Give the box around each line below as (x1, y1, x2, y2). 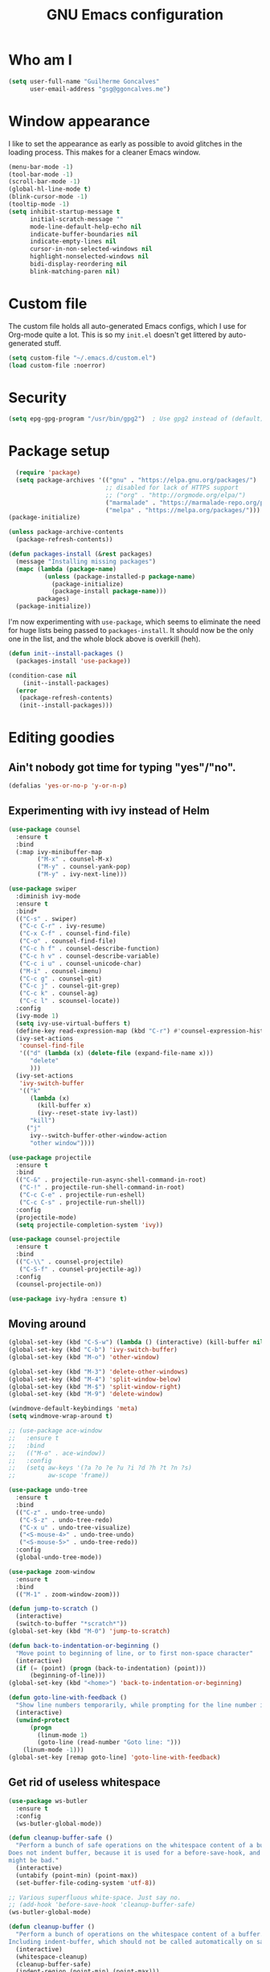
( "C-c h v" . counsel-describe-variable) (18, 951, 160, 960)
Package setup (8, 442, 110, 460)
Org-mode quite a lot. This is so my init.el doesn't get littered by (8, 330, 227, 339)
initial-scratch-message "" (29, 215, 125, 223)
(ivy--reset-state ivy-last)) (37, 1109, 138, 1117)
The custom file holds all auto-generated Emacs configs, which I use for (8, 321, 247, 331)
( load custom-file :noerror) (8, 361, 106, 369)
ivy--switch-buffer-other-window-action (29, 1132, 167, 1140)
